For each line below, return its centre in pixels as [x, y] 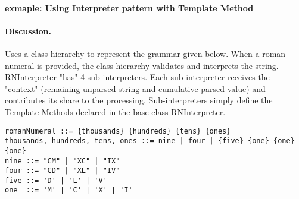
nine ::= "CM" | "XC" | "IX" [63, 161]
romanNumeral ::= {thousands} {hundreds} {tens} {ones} [118, 131]
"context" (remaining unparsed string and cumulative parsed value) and [135, 88]
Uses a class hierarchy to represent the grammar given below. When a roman [145, 53]
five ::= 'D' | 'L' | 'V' [56, 180]
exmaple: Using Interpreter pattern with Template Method [129, 7]
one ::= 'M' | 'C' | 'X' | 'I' [69, 190]
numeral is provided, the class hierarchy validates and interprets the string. [142, 65]
